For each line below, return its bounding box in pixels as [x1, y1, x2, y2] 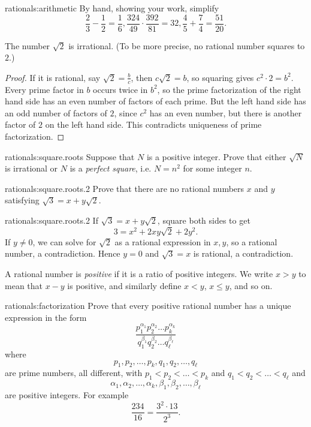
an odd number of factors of [5, 106, 107, 119]
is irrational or [5, 162, 58, 175]
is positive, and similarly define [67, 279, 182, 291]
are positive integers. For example [5, 389, 129, 401]
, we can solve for [32, 235, 96, 248]
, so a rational [226, 235, 277, 248]
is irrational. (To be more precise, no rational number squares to [68, 39, 305, 52]
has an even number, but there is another [149, 106, 302, 119]
